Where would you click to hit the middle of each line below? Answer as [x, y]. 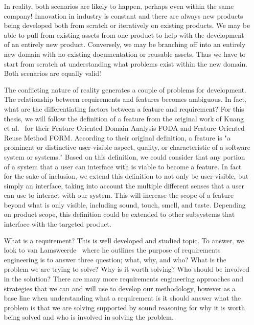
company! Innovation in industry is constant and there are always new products [124, 15]
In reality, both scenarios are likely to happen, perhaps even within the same [119, 6]
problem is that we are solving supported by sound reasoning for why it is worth [125, 307]
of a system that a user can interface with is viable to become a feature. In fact [123, 166]
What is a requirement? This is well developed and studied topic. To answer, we [124, 240]
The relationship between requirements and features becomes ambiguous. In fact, [125, 99]
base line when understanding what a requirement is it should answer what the [122, 298]
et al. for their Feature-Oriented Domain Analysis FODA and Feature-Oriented [124, 128]
